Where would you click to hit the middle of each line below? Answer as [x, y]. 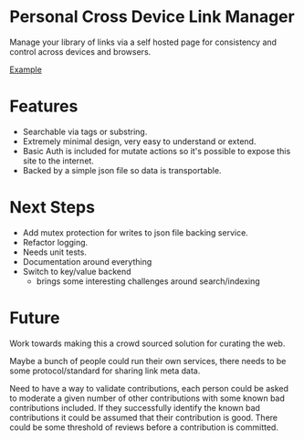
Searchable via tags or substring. [85, 131]
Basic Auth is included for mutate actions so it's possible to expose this [157, 151]
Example [26, 69]
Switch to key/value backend [77, 271]
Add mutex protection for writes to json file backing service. [135, 232]
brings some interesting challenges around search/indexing [148, 281]
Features [44, 106]
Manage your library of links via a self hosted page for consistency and [143, 42]
